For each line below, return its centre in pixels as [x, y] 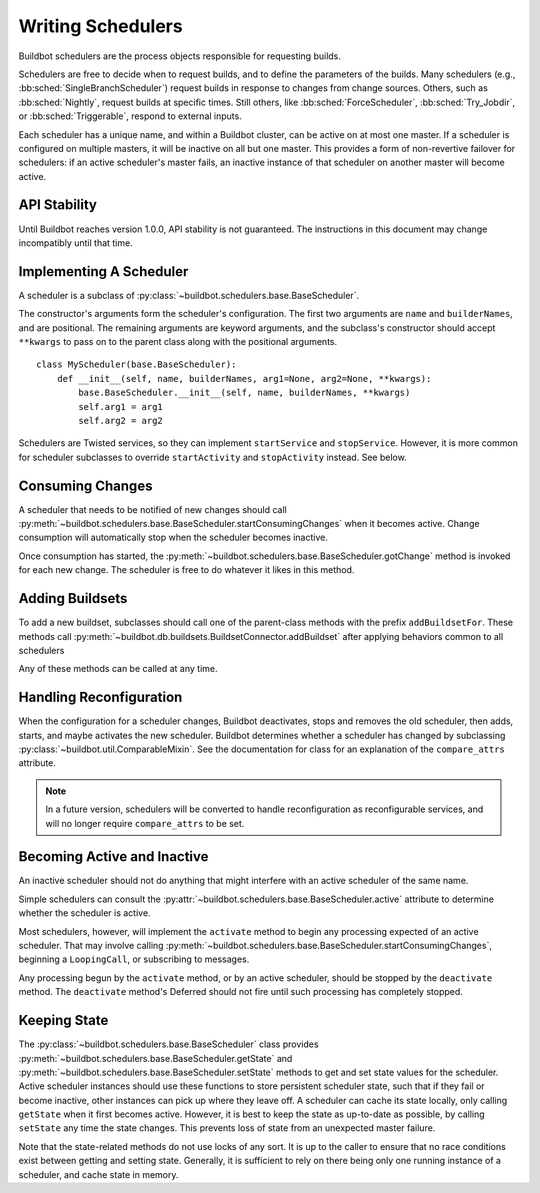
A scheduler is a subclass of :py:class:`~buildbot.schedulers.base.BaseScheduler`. [189, 295]
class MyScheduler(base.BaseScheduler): [136, 364]
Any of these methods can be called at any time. [118, 669]
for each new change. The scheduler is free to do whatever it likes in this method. [186, 570]
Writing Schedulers [101, 26]
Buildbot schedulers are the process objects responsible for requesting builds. [180, 56]
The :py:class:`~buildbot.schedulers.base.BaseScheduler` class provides [168, 1044]
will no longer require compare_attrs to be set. [145, 823]
